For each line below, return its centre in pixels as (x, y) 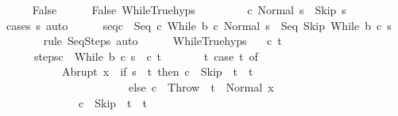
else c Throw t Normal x (201, 86)
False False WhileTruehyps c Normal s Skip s (189, 9)
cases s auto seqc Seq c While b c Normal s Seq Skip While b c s (199, 25)
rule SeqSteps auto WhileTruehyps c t (162, 41)
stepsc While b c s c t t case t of (146, 56)
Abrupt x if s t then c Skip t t (157, 71)
